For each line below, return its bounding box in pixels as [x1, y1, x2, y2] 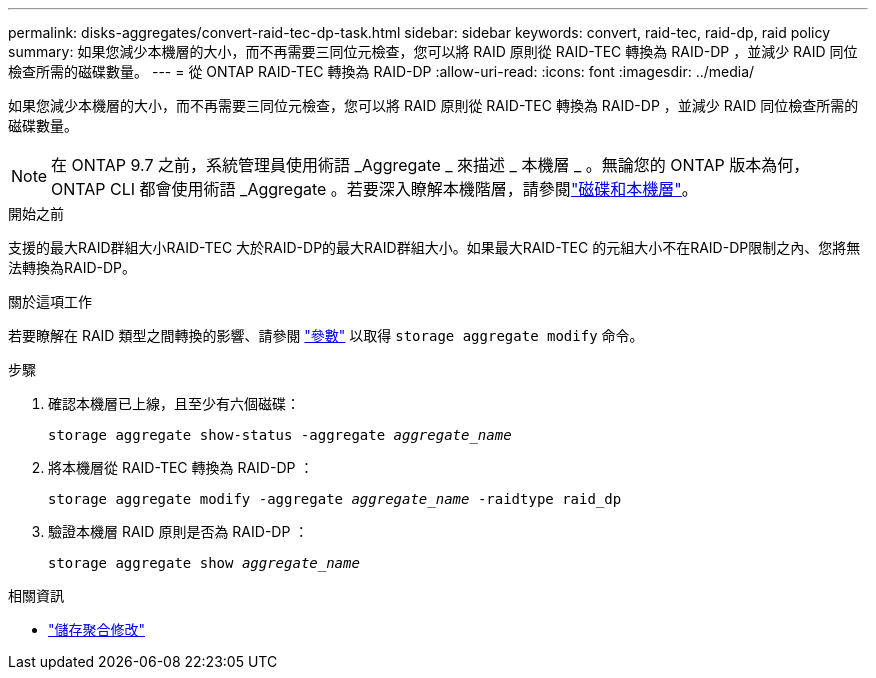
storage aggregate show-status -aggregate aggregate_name [48, 427, 512, 443]
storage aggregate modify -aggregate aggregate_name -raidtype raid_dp [48, 491, 622, 507]
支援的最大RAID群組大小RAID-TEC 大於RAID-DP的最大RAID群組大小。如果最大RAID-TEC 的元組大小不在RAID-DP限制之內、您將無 [8, 239, 861, 256]
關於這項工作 [8, 293, 92, 310]
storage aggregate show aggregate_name [48, 555, 360, 571]
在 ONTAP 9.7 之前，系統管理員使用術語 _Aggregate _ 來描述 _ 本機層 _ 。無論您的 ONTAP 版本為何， [51, 155, 810, 175]
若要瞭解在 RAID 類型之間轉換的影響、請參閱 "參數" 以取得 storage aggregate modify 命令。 [8, 327, 644, 344]
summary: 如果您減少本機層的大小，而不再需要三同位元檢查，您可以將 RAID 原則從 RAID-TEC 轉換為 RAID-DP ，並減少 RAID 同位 [8, 43, 858, 60]
